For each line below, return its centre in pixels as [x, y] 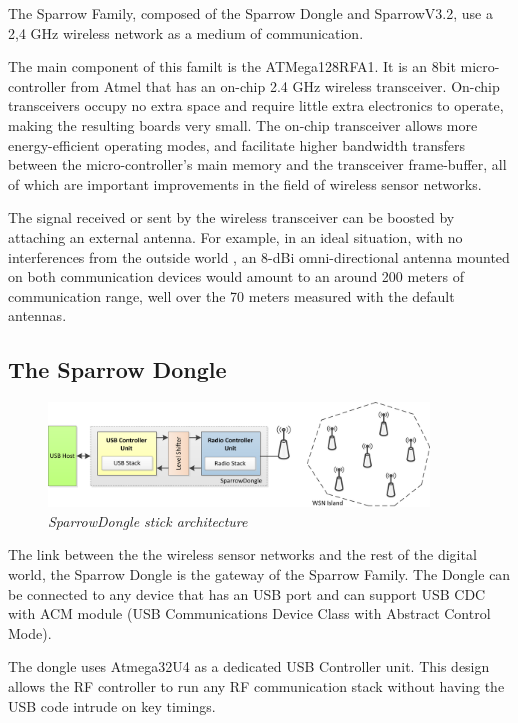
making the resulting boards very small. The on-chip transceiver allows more [243, 124]
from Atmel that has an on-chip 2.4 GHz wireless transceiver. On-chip [285, 85]
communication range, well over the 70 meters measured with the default [231, 295]
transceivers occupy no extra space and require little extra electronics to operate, [256, 105]
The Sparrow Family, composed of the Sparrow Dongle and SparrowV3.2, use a [250, 13]
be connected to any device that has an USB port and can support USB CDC [247, 593]
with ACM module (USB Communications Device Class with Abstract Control [249, 613]
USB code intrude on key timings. [112, 705]
